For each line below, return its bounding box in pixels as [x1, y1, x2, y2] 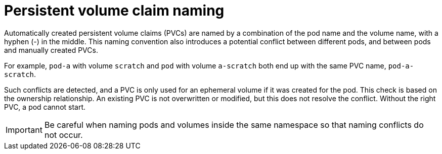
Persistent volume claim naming [4, 2, 225, 19]
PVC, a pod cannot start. [4, 102, 86, 111]
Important [6, 124, 42, 135]
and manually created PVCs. [4, 45, 98, 54]
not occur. [44, 129, 83, 140]
